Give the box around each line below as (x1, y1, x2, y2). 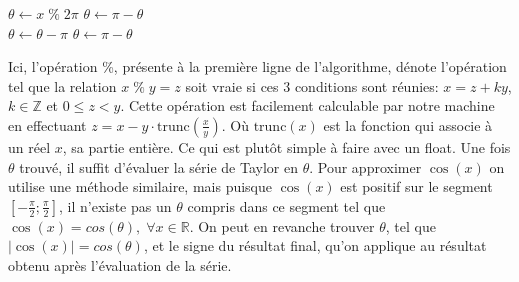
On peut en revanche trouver (198, 215, 375, 236)
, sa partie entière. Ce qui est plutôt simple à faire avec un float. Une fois (62, 136, 511, 157)
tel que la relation (8, 75, 117, 96)
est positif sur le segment (340, 176, 493, 197)
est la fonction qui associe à (323, 114, 493, 135)
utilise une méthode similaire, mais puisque (8, 176, 273, 197)
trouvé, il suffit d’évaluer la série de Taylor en (19, 156, 298, 177)
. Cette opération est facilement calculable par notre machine (120, 95, 495, 116)
